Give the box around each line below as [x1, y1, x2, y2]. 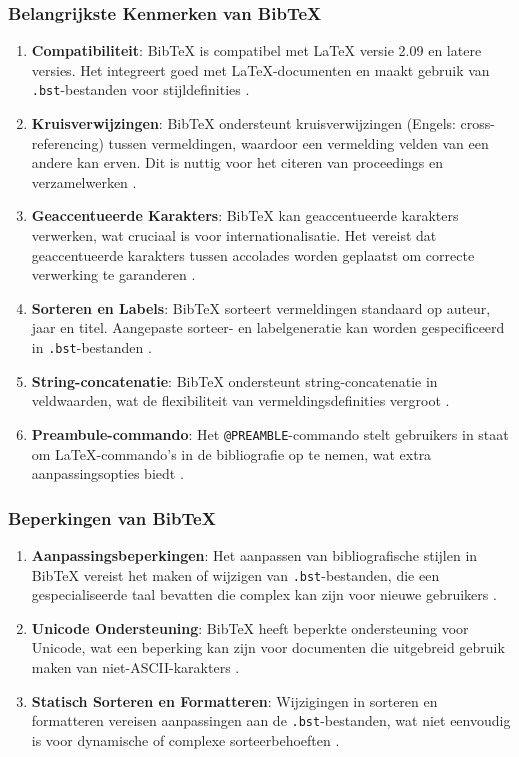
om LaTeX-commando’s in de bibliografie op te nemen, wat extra [31, 443, 432, 464]
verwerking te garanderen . [31, 264, 196, 285]
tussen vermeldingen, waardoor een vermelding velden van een [108, 132, 489, 153]
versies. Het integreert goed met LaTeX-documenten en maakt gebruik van [31, 59, 490, 80]
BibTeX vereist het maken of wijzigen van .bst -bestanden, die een [31, 564, 440, 585]
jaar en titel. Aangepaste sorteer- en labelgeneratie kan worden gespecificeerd [31, 317, 505, 338]
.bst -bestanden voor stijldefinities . [31, 79, 250, 100]
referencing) [31, 132, 104, 153]
